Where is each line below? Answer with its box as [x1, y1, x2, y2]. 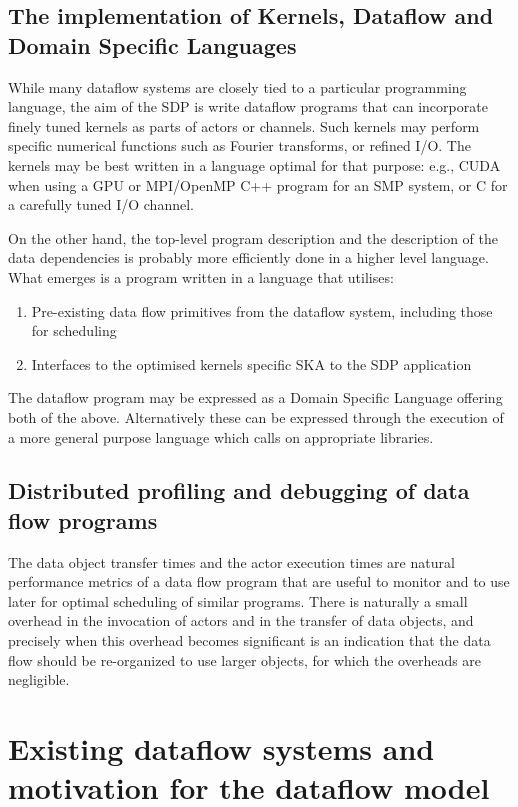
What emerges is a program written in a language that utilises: [8, 266, 394, 287]
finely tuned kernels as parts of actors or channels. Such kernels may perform [8, 115, 480, 136]
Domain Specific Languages [8, 29, 297, 60]
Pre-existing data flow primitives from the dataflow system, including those [31, 300, 493, 321]
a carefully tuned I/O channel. [8, 194, 194, 215]
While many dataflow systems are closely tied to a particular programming [8, 76, 467, 97]
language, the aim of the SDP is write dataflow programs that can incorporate [8, 96, 488, 117]
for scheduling [31, 320, 117, 341]
